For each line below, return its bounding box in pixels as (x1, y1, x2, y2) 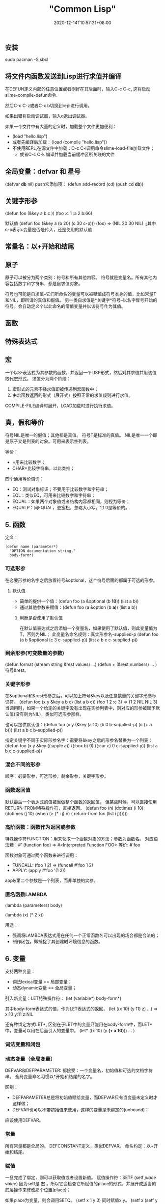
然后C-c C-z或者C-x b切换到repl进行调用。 (5, 103, 92, 109)
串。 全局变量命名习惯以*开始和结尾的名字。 (5, 1074, 95, 1080)
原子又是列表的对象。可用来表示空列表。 (9, 438, 91, 444)
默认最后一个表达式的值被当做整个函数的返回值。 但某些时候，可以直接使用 (5, 799, 157, 805)
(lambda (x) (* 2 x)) (5, 912, 44, 918)
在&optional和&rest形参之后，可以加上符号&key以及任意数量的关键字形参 (5, 693, 152, 699)
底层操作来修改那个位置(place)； (5, 1187, 71, 1193)
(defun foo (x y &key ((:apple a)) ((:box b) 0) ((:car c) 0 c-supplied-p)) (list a (5, 743, 158, 749)
